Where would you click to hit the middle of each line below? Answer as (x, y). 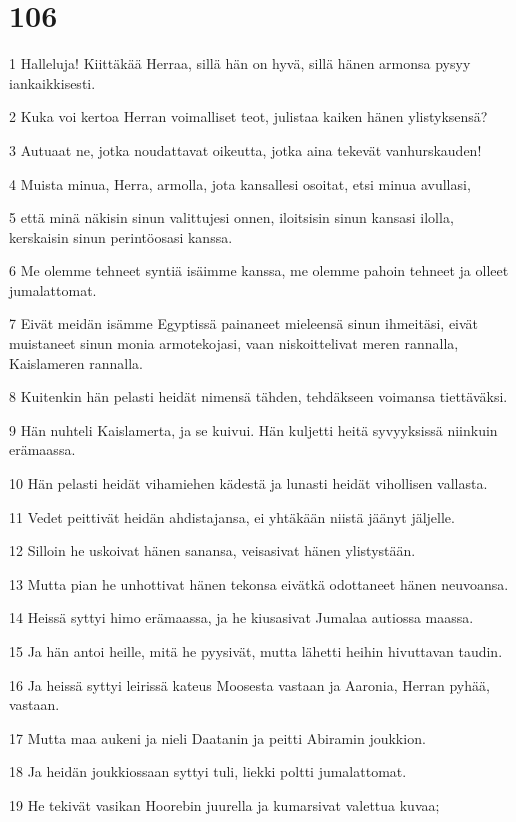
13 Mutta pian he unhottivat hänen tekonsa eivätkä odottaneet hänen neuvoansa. (259, 583)
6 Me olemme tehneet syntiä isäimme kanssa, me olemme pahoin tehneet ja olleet (259, 270)
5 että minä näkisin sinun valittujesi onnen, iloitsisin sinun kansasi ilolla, (231, 217)
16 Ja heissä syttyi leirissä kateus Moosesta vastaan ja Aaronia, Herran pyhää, (249, 684)
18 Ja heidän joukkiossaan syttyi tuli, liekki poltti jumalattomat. (208, 771)
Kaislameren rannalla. (76, 362)
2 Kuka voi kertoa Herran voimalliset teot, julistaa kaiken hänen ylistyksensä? (248, 116)
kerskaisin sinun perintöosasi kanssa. (121, 236)
